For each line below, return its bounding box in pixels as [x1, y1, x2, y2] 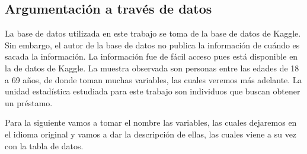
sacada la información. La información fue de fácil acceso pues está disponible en [5, 50, 298, 63]
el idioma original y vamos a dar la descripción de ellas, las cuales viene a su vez [5, 127, 297, 140]
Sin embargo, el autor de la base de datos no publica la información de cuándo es [5, 38, 300, 51]
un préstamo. [5, 96, 53, 109]
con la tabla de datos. [5, 139, 84, 152]
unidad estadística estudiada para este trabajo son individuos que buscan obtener [5, 85, 300, 97]
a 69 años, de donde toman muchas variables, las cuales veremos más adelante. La [5, 73, 302, 86]
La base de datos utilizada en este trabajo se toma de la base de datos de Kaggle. [5, 27, 301, 40]
